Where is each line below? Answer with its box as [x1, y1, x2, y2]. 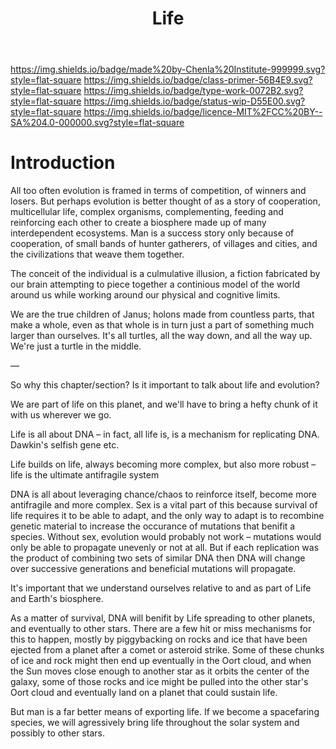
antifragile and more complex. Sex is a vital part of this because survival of [10, 499, 318, 511]
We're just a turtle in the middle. [10, 340, 142, 352]
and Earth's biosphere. [10, 593, 104, 605]
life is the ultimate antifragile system [10, 469, 160, 481]
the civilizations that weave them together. [10, 248, 185, 261]
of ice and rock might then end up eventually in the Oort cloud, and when [10, 655, 312, 667]
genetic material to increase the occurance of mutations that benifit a [10, 520, 296, 532]
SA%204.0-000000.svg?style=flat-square [10, 117, 185, 129]
